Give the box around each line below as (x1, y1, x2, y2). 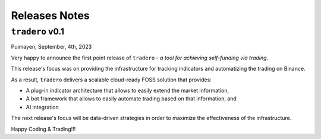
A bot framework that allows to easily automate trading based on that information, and (26, 95, 237, 102)
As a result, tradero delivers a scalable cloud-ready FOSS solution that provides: (11, 76, 212, 83)
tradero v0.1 (11, 26, 65, 37)
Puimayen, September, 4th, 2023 (11, 43, 92, 50)
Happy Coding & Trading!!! (11, 125, 76, 132)
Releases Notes (11, 9, 90, 22)
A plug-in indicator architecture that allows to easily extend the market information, (26, 87, 229, 94)
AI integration (26, 103, 59, 110)
